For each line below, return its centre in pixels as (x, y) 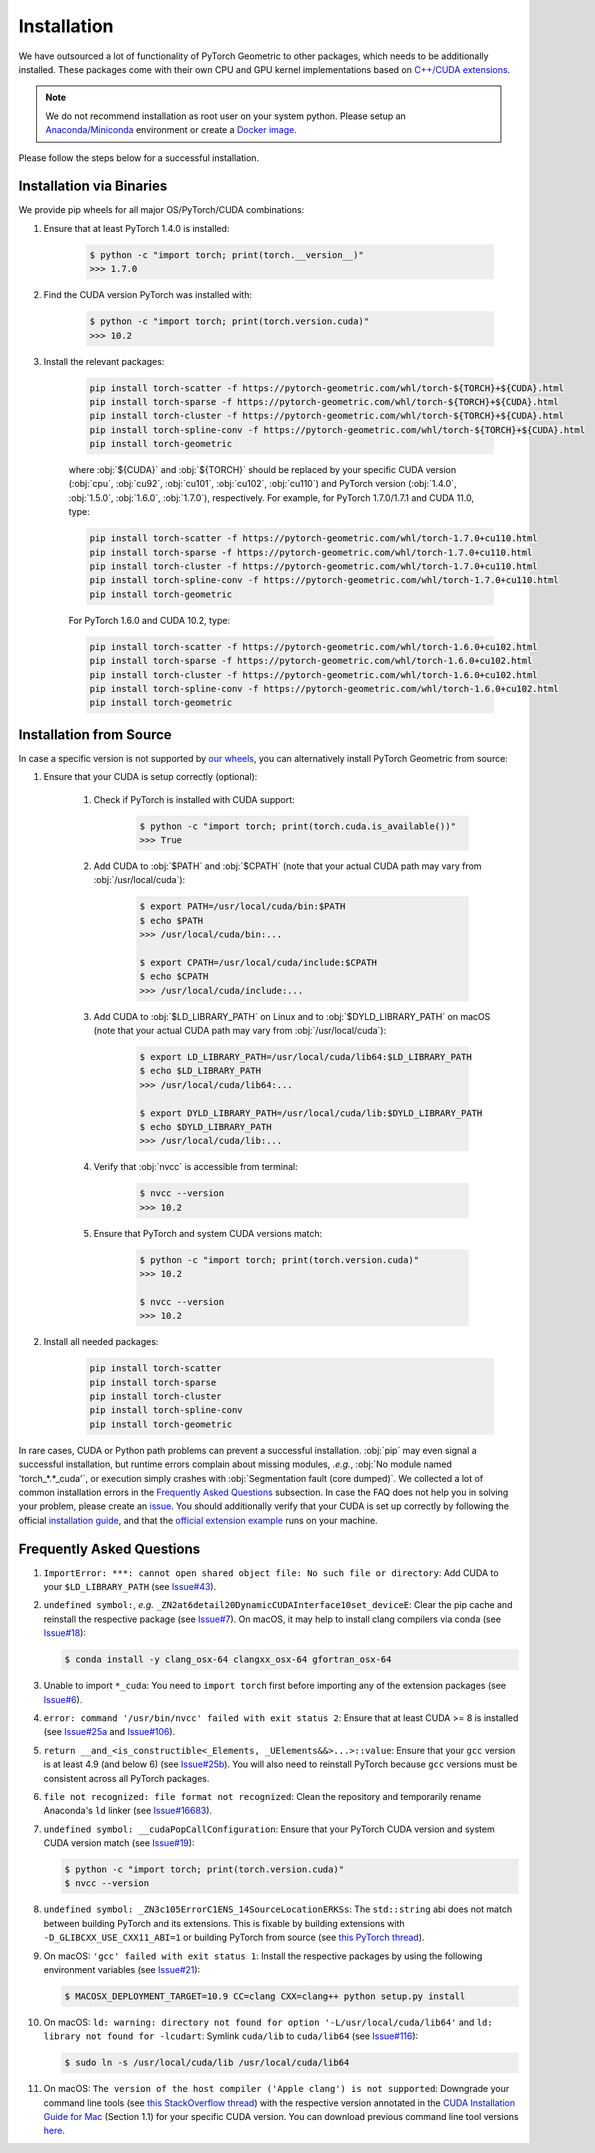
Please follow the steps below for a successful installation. (139, 157)
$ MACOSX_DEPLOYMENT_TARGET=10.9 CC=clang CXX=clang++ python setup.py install (265, 1996)
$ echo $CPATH (174, 976)
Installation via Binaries (93, 186)
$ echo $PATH (171, 920)
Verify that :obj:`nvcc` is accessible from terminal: (196, 1167)
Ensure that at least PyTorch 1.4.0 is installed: (136, 228)
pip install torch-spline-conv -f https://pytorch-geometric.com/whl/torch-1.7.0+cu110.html (324, 580)
